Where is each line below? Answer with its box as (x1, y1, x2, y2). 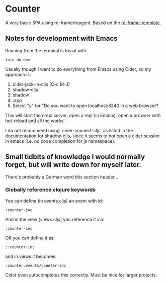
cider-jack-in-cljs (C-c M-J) (12, 81, 70, 87)
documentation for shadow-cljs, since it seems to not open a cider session (5, 133, 160, 139)
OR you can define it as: (5, 235, 55, 241)
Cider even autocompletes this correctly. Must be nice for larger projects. (5, 272, 157, 278)
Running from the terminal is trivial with (5, 47, 87, 53)
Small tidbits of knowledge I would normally (5, 153, 145, 161)
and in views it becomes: (5, 253, 57, 259)
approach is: (5, 71, 31, 77)
